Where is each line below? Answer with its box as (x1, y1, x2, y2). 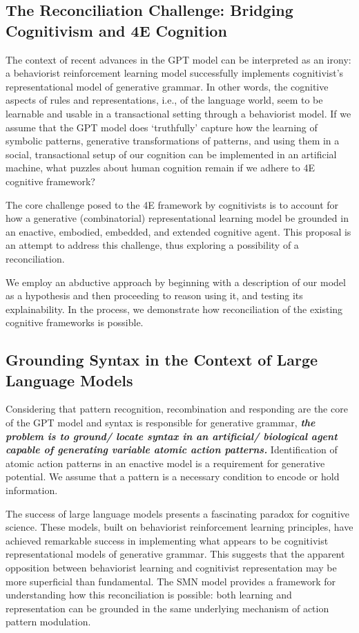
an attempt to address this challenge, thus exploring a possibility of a (6, 238, 299, 252)
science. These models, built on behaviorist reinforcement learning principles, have (6, 520, 353, 534)
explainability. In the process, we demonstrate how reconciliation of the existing (6, 301, 343, 316)
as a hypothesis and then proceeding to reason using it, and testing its (6, 288, 303, 303)
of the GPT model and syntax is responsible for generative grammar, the (6, 415, 316, 430)
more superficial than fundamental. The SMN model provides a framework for (6, 574, 336, 588)
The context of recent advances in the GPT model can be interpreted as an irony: (6, 52, 351, 66)
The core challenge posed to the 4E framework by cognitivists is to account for (6, 197, 339, 211)
